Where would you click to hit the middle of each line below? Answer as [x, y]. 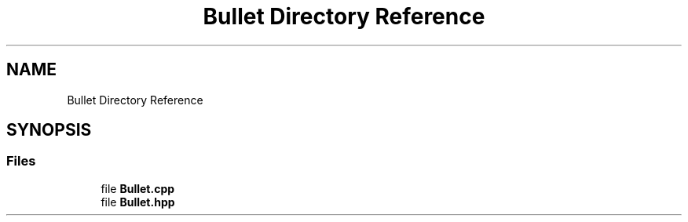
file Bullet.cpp [138, 188]
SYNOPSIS [49, 130]
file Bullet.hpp [138, 202]
